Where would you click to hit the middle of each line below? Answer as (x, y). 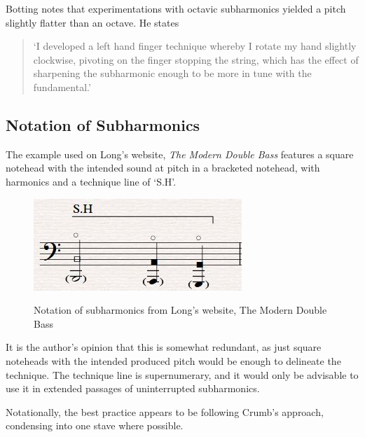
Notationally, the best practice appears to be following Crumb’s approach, (165, 411)
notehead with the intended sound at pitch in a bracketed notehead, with (163, 168)
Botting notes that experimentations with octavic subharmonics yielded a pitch (176, 8)
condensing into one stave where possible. (95, 425)
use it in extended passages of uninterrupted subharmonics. (133, 388)
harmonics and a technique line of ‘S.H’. (91, 181)
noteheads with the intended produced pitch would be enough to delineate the (173, 360)
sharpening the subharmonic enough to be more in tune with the (172, 73)
